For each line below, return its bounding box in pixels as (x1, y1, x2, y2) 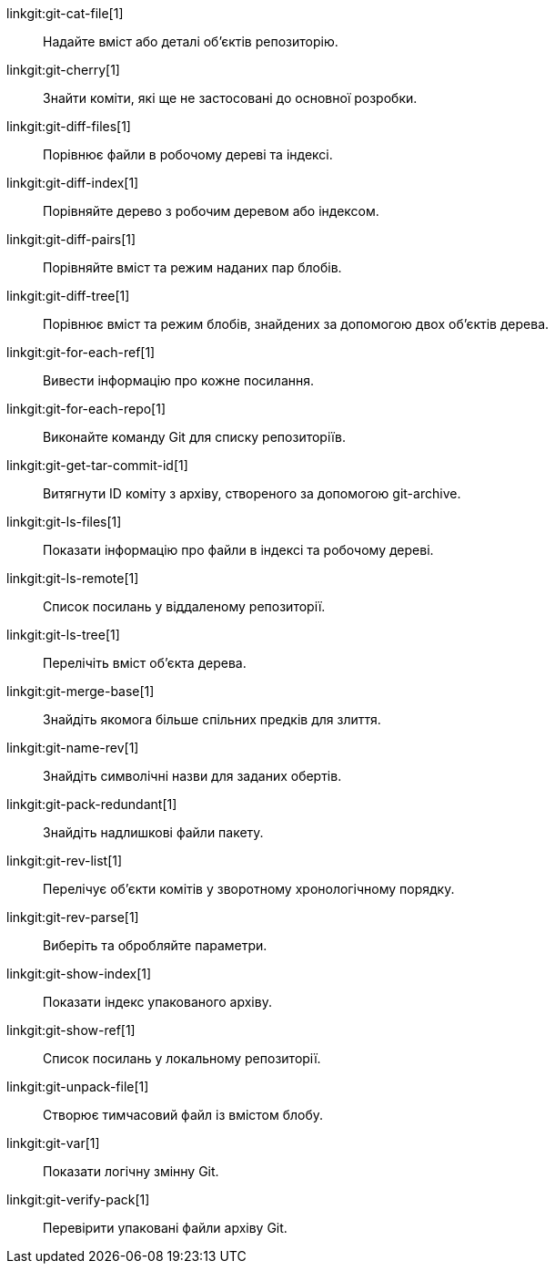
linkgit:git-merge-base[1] (6, 683, 155, 699)
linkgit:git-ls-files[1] (6, 514, 122, 529)
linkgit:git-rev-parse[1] (6, 909, 139, 925)
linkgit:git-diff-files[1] (6, 118, 131, 134)
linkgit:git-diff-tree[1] (6, 288, 130, 303)
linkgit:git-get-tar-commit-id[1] (6, 457, 188, 473)
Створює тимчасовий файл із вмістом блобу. (43, 1107, 324, 1122)
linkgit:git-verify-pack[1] (6, 1192, 150, 1207)
